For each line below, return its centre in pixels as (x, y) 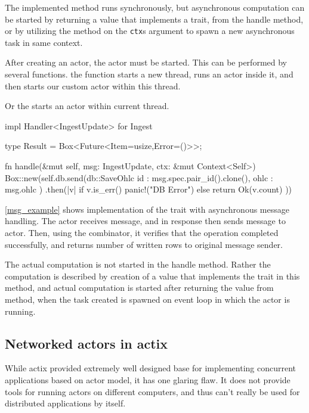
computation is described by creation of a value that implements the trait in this (152, 276)
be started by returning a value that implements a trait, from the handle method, (154, 19)
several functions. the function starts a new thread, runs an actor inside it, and (149, 74)
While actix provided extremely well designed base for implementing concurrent (151, 368)
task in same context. (44, 42)
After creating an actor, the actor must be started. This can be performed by (146, 62)
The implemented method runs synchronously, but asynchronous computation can (155, 7)
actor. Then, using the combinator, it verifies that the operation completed (142, 232)
